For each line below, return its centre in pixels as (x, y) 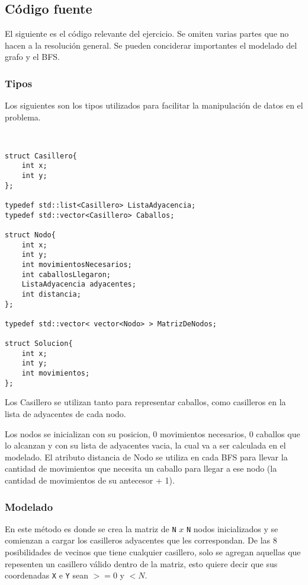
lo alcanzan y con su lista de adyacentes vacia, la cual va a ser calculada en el (145, 445)
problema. (23, 117)
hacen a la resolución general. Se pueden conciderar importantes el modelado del (151, 45)
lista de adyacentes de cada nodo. (65, 414)
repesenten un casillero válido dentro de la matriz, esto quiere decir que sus (141, 563)
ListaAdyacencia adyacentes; (79, 284)
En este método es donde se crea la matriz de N (91, 528)
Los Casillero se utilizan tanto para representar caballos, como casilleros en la (145, 402)
